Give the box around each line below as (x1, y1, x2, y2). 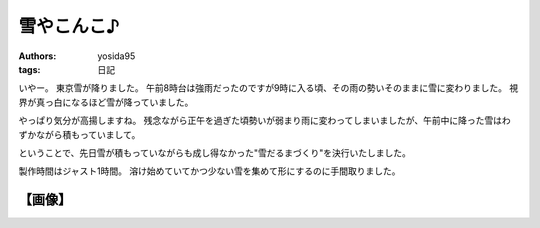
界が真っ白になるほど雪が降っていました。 (18, 96, 194, 108)
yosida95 (97, 50, 136, 62)
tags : (18, 63, 41, 75)
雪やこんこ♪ (18, 15, 120, 37)
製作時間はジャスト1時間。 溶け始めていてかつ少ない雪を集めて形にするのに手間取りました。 (18, 165, 401, 177)
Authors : (18, 50, 57, 62)
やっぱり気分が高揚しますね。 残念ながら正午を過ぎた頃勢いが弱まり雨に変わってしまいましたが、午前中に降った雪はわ (18, 115, 511, 127)
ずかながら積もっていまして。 (18, 128, 141, 140)
